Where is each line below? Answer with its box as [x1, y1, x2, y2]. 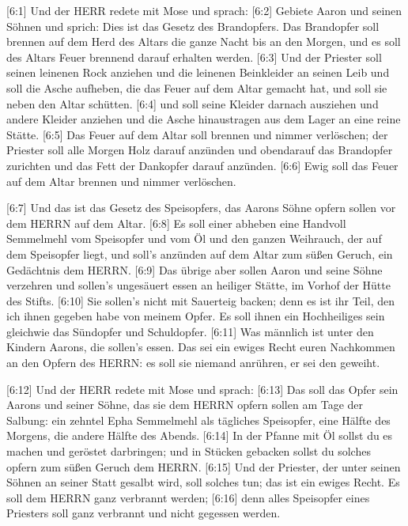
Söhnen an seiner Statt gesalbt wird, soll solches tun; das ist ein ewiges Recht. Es [6, 474, 400, 490]
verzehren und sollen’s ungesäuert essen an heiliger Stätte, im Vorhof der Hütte [6, 277, 391, 293]
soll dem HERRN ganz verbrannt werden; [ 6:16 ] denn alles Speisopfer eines [6, 489, 370, 505]
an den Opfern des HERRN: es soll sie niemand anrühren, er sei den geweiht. [6, 354, 380, 371]
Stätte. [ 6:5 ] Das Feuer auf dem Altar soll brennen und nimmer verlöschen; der [6, 126, 388, 142]
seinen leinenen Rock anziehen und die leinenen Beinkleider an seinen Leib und [6, 64, 390, 81]
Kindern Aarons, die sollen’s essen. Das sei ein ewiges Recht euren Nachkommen [6, 339, 395, 355]
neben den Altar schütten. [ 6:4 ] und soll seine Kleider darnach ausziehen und [6, 95, 379, 112]
